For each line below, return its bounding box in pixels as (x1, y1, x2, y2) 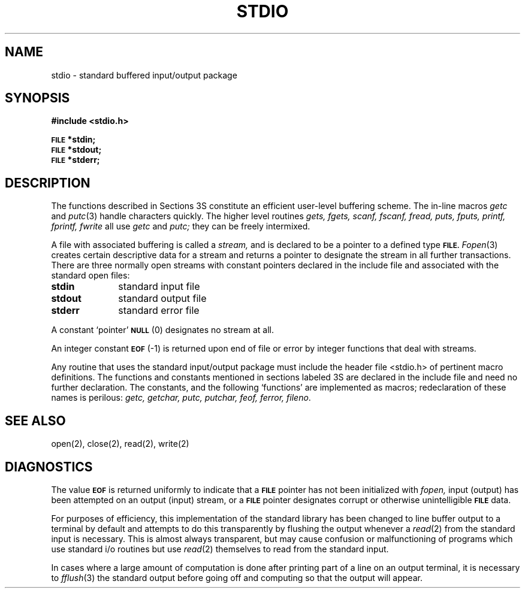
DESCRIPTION (5, 175, 90, 190)
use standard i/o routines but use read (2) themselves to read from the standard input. (51, 543, 389, 554)
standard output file (118, 292, 207, 305)
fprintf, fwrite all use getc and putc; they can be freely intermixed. (51, 221, 310, 232)
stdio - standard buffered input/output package (51, 69, 237, 80)
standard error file (118, 304, 200, 317)
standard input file (118, 280, 200, 293)
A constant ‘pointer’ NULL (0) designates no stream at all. (51, 325, 274, 335)
